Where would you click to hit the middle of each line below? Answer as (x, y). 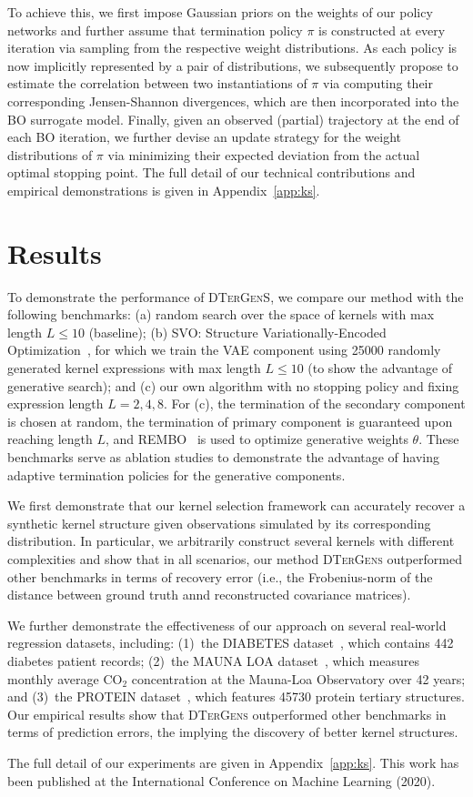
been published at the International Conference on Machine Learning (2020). (221, 780)
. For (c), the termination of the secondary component (314, 404)
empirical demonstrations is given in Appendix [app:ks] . (164, 190)
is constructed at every (382, 30)
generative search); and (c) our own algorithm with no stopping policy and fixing (233, 385)
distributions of (50, 154)
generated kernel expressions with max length (134, 368)
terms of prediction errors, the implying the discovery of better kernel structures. (233, 732)
